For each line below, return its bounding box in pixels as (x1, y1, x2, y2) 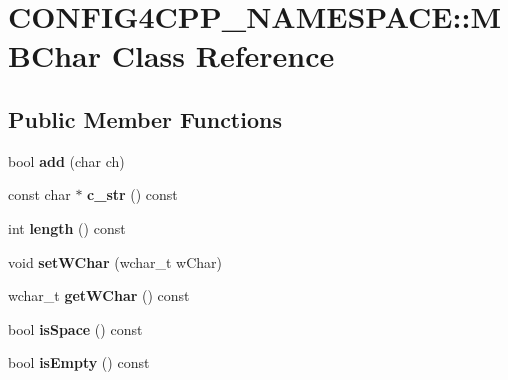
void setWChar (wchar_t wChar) (8, 251, 223, 272)
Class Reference (111, 35, 335, 76)
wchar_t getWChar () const (8, 285, 190, 306)
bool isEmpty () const (8, 352, 150, 373)
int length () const (8, 217, 126, 238)
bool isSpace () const (8, 318, 143, 339)
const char (8, 184, 71, 205)
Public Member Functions (8, 103, 282, 134)
